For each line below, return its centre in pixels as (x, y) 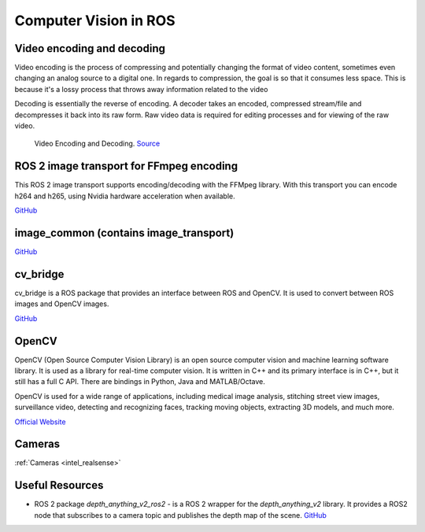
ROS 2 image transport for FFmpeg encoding (126, 166)
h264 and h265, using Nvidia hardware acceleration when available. (125, 196)
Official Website (40, 422)
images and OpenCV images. (62, 304)
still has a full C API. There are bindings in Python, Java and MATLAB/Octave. (140, 382)
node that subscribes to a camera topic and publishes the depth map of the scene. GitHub (180, 515)
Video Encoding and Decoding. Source (97, 144)
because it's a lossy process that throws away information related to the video (141, 89)
